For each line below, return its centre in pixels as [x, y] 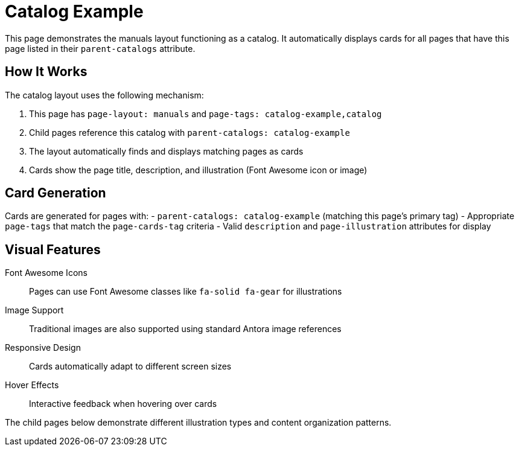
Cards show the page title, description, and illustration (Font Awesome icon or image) [198, 170]
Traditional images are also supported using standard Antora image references [185, 329]
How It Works [46, 72]
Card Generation [56, 193]
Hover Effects [32, 385]
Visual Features [53, 249]
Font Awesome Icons [46, 273]
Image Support [34, 310]
